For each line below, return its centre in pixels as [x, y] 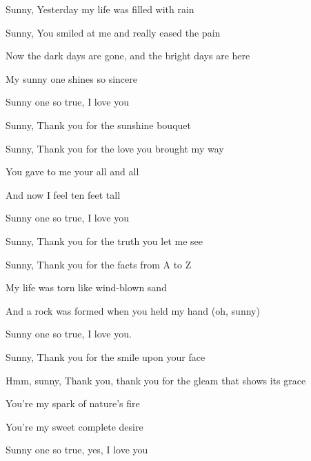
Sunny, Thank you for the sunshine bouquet [98, 125]
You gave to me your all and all [72, 171]
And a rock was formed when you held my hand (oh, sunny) [133, 310]
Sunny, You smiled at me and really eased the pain [113, 32]
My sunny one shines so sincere [71, 78]
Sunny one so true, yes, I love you [77, 450]
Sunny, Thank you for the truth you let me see [104, 241]
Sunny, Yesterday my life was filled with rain [100, 9]
